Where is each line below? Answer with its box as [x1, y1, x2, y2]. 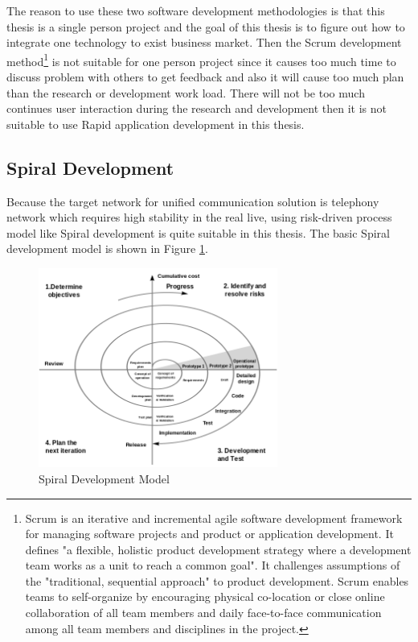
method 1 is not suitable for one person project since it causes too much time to [6, 50, 396, 69]
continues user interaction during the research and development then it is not [6, 100, 387, 117]
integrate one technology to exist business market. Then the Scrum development [6, 34, 402, 51]
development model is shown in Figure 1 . [6, 240, 208, 257]
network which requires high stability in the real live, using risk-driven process [6, 209, 392, 226]
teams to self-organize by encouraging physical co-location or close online [25, 588, 385, 605]
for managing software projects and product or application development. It [25, 525, 394, 542]
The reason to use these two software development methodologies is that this [6, 2, 385, 19]
